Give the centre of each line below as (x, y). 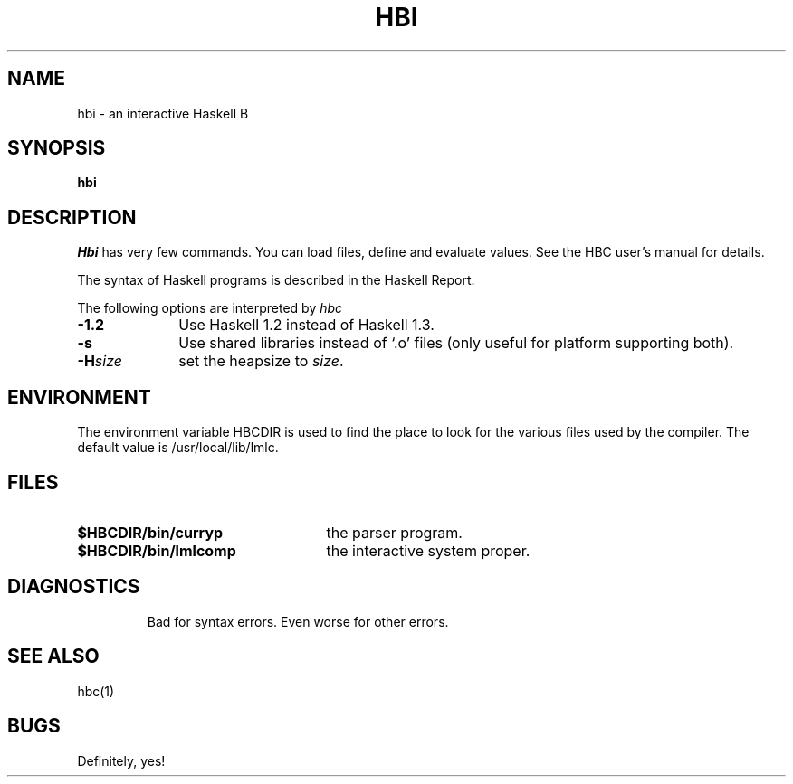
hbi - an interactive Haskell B (163, 113)
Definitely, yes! (121, 760)
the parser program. (394, 532)
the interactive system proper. (428, 550)
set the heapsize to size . (261, 361)
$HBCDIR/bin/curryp (150, 532)
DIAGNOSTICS (74, 587)
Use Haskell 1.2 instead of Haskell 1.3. (306, 325)
